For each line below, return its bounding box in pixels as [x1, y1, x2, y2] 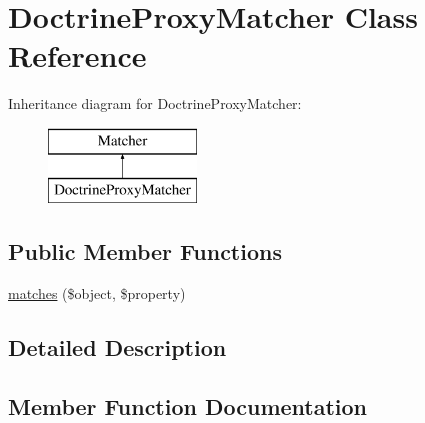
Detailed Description [8, 332, 227, 363]
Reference [8, 35, 147, 76]
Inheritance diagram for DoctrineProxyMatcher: [8, 93, 302, 114]
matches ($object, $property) [8, 283, 186, 304]
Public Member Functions [8, 236, 282, 267]
